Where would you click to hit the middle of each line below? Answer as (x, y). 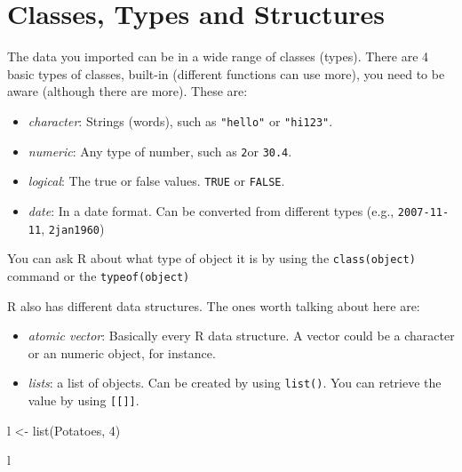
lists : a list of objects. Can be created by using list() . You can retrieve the (235, 383)
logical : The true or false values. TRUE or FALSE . (156, 181)
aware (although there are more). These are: (127, 91)
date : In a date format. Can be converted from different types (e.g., (211, 210)
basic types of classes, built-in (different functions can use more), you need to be (226, 73)
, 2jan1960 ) (73, 228)
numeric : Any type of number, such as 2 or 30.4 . (160, 151)
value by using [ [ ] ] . (84, 400)
